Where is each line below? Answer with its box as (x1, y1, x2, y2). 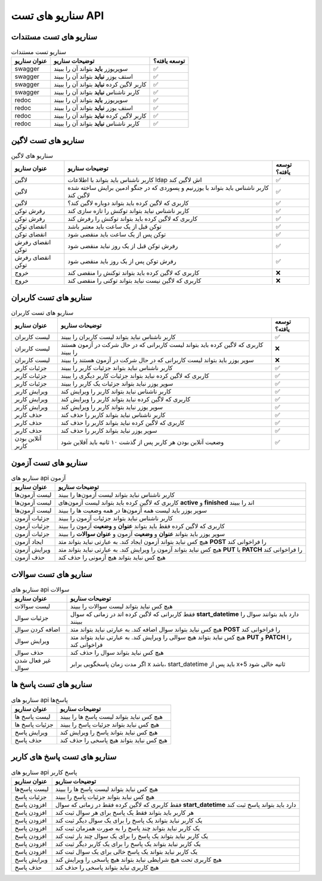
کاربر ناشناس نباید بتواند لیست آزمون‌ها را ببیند (58, 491, 175, 499)
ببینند (70, 618, 83, 626)
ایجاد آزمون (14, 538, 44, 546)
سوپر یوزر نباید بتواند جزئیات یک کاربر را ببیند (60, 380, 174, 388)
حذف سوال (14, 648, 44, 657)
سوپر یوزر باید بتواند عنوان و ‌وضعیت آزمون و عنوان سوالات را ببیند (58, 530, 225, 538)
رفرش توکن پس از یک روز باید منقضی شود (67, 257, 177, 266)
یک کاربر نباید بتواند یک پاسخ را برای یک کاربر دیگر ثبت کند (55, 839, 201, 848)
